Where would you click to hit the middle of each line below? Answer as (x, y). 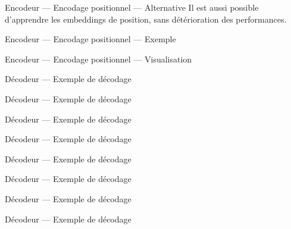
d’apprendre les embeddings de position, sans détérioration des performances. (146, 19)
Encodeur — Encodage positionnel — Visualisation (98, 59)
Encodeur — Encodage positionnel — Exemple (90, 39)
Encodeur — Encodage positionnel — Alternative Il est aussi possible (132, 7)
